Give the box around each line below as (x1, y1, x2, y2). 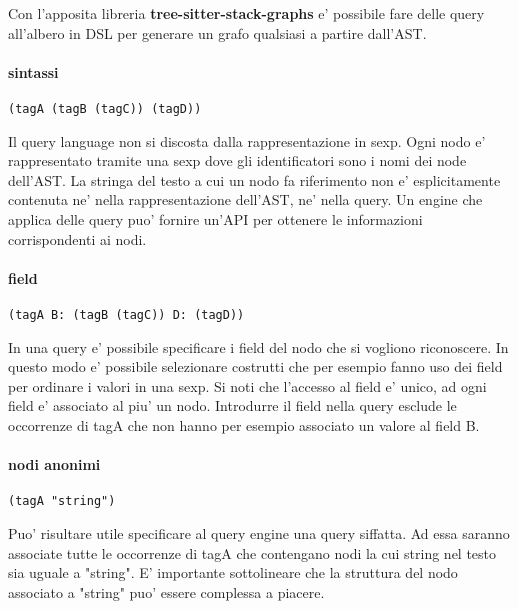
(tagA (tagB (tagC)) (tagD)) (8, 101, 202, 116)
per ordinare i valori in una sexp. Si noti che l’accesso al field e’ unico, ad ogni (8, 375, 487, 396)
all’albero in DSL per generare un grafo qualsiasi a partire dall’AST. (8, 22, 427, 43)
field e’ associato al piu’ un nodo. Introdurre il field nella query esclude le (8, 395, 457, 416)
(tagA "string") (8, 494, 116, 509)
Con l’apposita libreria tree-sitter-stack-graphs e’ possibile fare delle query (8, 3, 485, 23)
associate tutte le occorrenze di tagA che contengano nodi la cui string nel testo (8, 542, 497, 563)
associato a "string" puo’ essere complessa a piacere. (8, 581, 325, 602)
